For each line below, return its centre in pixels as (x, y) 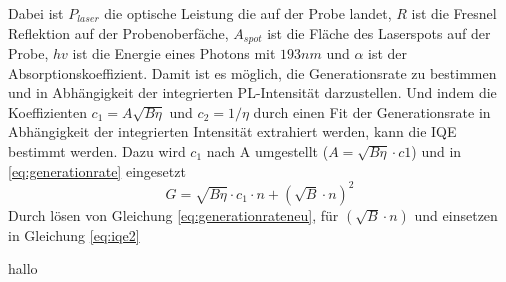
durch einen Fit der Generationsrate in (372, 111)
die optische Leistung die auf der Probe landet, (248, 13)
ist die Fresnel (454, 13)
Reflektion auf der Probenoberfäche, (118, 32)
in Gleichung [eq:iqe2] (74, 234)
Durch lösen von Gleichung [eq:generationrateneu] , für (173, 214)
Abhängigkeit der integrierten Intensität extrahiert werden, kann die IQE (232, 131)
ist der (388, 53)
